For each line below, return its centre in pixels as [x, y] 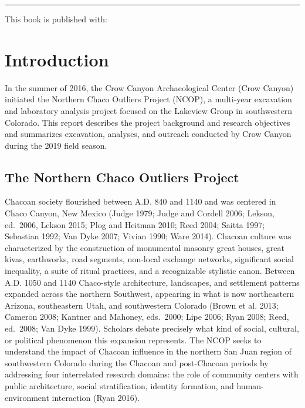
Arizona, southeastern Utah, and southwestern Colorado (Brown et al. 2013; [142, 305]
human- [250, 385]
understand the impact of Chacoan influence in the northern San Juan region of [148, 351]
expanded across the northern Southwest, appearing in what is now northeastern [150, 294]
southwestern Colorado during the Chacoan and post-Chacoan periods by [137, 362]
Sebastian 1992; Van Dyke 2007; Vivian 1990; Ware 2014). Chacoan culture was [148, 236]
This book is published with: [56, 19]
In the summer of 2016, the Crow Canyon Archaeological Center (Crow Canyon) [149, 87]
